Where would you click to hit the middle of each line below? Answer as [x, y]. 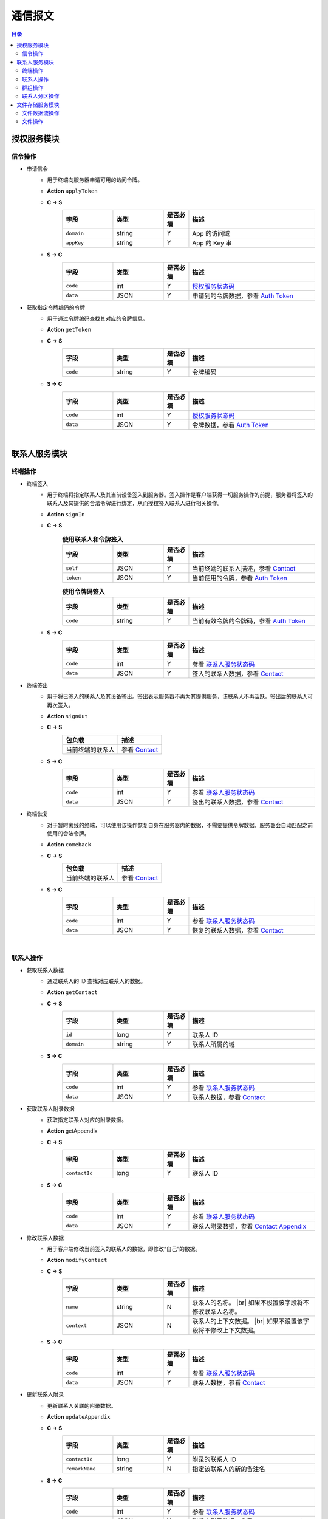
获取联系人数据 [45, 970]
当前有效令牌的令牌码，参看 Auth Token [249, 621]
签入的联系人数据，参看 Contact [238, 673]
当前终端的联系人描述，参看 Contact [244, 568]
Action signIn [66, 514]
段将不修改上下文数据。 [226, 1331]
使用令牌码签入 [84, 592]
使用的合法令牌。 [68, 833]
